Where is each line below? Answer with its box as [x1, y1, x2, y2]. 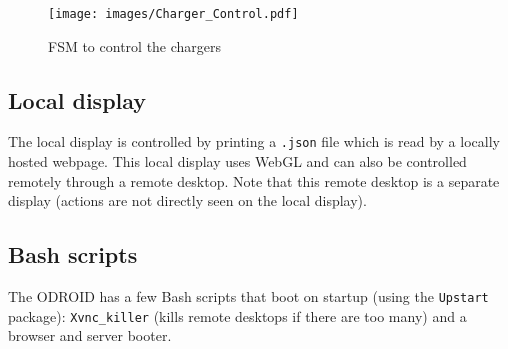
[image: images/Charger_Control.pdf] [48, 7, 299, 21]
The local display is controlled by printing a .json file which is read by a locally [8, 131, 500, 152]
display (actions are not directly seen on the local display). [8, 190, 367, 211]
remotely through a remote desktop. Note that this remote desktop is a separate [8, 170, 500, 191]
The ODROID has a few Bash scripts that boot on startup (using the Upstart [8, 286, 489, 307]
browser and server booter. [8, 325, 172, 346]
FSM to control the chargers [48, 35, 222, 56]
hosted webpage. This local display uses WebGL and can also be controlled [8, 151, 467, 172]
